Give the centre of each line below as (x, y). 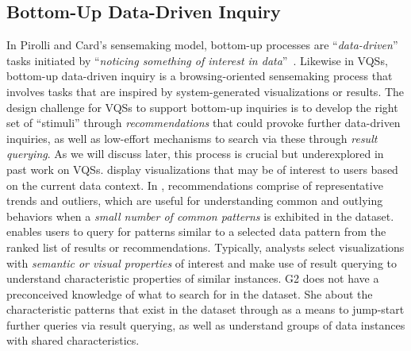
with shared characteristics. (73, 340)
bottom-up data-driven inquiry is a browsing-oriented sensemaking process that (200, 76)
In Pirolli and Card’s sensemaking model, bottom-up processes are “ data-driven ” (202, 45)
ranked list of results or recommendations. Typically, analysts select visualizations (205, 247)
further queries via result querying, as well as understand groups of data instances (206, 324)
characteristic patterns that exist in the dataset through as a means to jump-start (205, 309)
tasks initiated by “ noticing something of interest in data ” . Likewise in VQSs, (197, 60)
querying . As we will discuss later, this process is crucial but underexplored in (195, 154)
